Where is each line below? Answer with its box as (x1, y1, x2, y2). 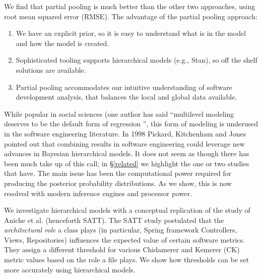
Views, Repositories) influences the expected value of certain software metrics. (4, 234, 245, 245)
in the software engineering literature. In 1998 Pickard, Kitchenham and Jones (4, 128, 246, 138)
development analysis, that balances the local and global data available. (16, 91, 237, 102)
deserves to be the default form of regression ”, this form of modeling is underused (4, 118, 258, 129)
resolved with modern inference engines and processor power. (4, 188, 192, 198)
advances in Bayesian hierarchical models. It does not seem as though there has (4, 148, 249, 159)
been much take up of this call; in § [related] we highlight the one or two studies (4, 158, 249, 168)
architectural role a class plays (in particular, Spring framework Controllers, (4, 224, 237, 235)
